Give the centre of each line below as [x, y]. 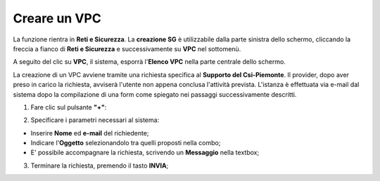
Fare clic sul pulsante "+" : [69, 107]
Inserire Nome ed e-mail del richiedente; [90, 133]
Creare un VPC [57, 18]
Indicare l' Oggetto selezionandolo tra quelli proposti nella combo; [126, 143]
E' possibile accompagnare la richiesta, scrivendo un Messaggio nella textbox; [145, 153]
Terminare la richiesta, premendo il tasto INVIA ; [100, 166]
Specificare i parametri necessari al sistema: [95, 120]
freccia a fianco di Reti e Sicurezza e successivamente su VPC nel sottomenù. [127, 48]
